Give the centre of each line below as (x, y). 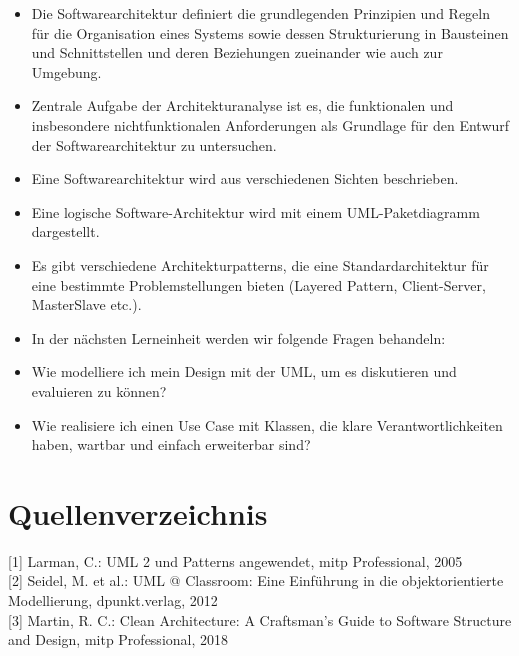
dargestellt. (65, 231)
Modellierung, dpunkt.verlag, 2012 (113, 600)
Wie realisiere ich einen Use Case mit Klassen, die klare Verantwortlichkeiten (267, 424)
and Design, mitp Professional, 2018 (118, 639)
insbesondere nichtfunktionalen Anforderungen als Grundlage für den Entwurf (270, 124)
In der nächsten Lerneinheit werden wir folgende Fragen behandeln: (238, 337)
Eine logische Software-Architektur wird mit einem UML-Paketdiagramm (255, 211)
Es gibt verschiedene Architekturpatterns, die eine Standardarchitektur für (260, 264)
